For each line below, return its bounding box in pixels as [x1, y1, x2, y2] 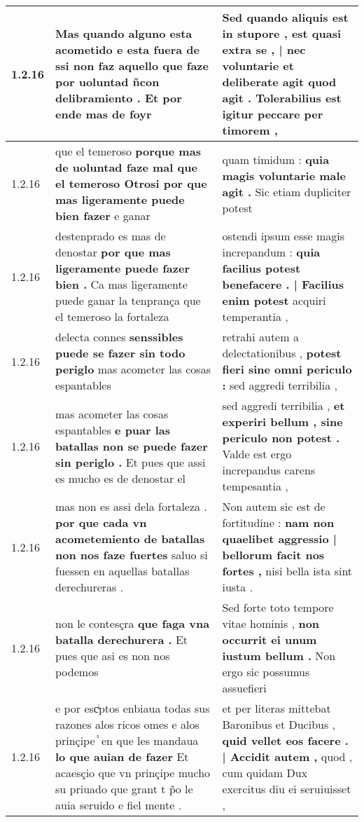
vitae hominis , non [222, 615, 320, 631]
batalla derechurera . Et [55, 631, 188, 648]
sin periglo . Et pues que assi [55, 453, 206, 470]
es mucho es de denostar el [55, 470, 186, 486]
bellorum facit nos [222, 547, 325, 563]
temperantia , [222, 308, 288, 324]
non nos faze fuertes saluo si [55, 547, 208, 563]
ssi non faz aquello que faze [55, 57, 209, 74]
